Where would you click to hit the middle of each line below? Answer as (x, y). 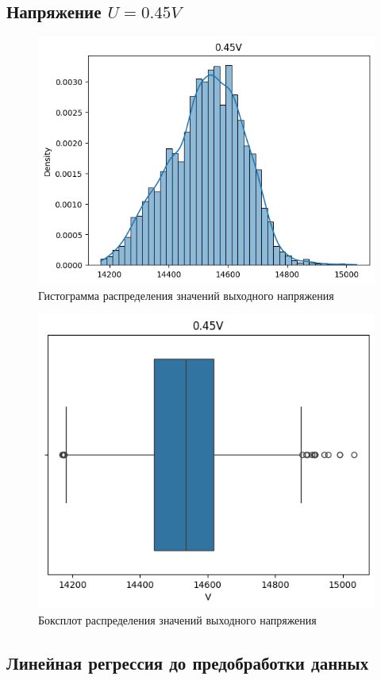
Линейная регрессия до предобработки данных (188, 662)
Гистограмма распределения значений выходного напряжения (186, 295)
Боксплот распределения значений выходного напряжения (177, 620)
